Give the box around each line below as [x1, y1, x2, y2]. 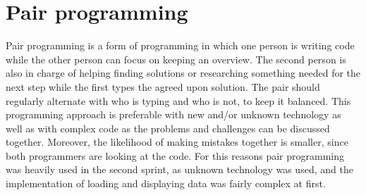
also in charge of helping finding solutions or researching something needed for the [6, 65, 361, 80]
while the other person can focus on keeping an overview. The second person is [6, 51, 346, 66]
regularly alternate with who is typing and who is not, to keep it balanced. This [6, 93, 351, 108]
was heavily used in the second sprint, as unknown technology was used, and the [6, 162, 353, 177]
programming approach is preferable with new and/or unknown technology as [6, 107, 341, 122]
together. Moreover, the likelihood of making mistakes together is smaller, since [6, 134, 348, 149]
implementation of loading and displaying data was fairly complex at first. [6, 176, 326, 191]
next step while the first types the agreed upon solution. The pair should [6, 79, 320, 94]
